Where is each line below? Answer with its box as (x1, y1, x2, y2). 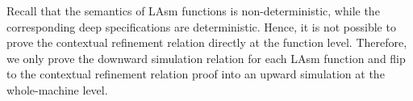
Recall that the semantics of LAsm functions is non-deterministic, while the (6, 2, 380, 19)
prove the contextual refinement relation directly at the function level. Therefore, (6, 34, 407, 51)
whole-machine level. (6, 81, 108, 98)
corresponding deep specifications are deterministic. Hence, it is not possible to (6, 18, 396, 35)
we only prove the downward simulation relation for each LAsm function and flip (6, 49, 406, 66)
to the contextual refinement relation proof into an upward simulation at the (6, 65, 385, 82)
